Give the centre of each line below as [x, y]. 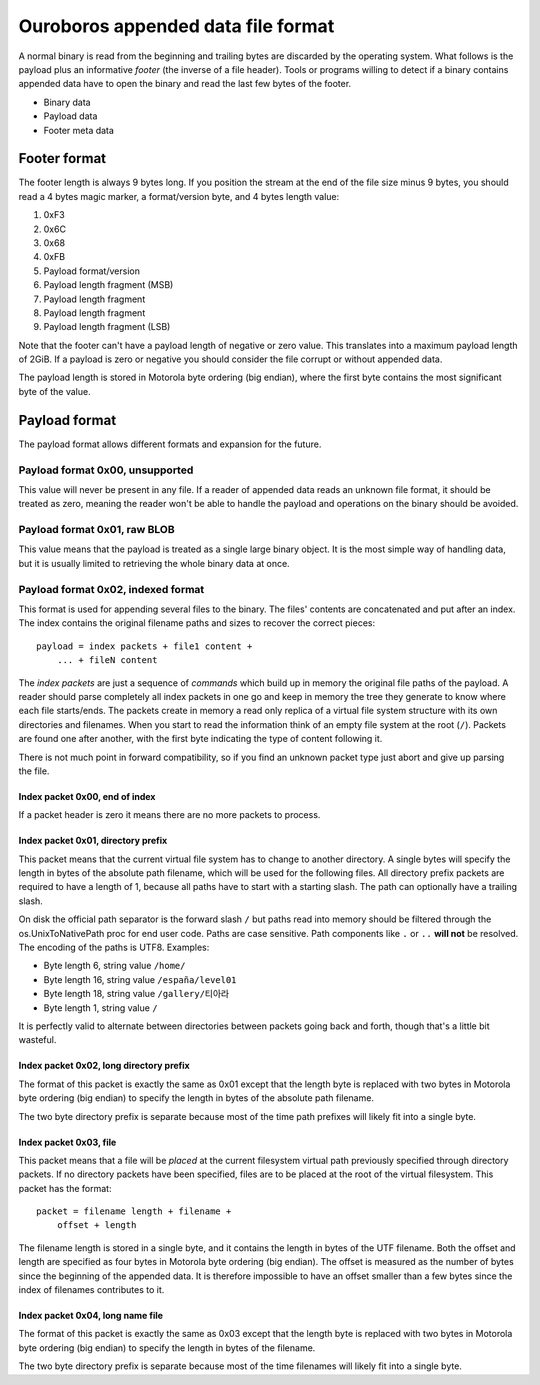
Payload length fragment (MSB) [108, 285]
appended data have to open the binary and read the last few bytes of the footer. [185, 84]
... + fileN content [107, 660]
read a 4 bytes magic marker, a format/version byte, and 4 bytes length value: [179, 196]
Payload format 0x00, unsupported [106, 470]
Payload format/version [91, 271]
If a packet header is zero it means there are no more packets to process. [169, 815]
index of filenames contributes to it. [91, 1290]
